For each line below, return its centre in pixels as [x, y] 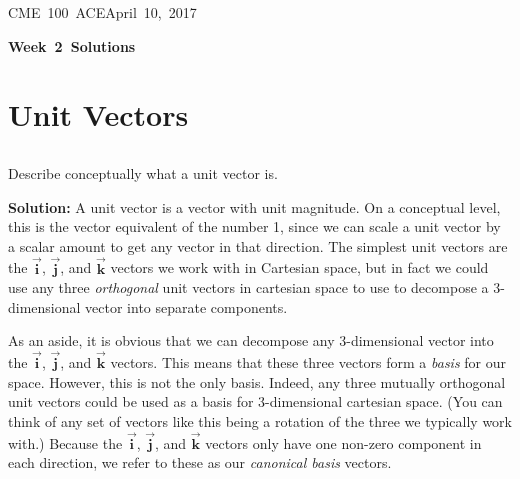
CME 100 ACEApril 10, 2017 [102, 12]
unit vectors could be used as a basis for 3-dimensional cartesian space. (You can [255, 401]
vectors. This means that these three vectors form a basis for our [308, 362]
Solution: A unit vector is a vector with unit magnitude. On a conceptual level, [254, 206]
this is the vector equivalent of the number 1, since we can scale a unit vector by [254, 226]
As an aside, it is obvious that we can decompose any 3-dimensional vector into [251, 340]
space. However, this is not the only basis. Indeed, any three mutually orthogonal [257, 381]
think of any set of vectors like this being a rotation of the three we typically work [260, 420]
